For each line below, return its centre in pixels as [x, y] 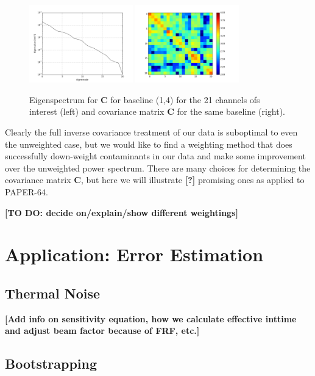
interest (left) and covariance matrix [97, 111]
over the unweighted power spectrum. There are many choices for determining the [158, 168]
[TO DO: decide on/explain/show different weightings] [122, 212]
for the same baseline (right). [231, 111]
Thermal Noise [53, 293]
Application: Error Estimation [134, 254]
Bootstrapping [51, 363]
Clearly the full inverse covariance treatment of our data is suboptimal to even [151, 132]
